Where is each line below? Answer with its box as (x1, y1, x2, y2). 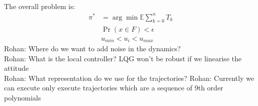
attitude (4, 63, 29, 73)
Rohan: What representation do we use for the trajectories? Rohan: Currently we (4, 72, 254, 83)
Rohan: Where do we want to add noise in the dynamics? (4, 43, 181, 54)
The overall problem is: (4, 1, 75, 11)
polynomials (4, 92, 41, 102)
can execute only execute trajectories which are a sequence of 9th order (4, 82, 223, 93)
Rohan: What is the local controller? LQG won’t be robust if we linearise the (4, 53, 242, 63)
